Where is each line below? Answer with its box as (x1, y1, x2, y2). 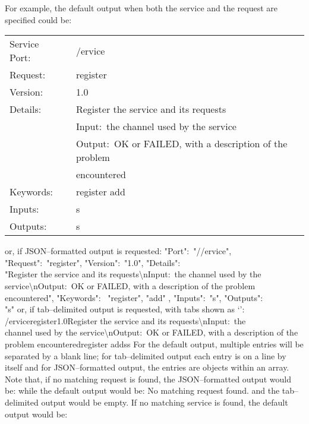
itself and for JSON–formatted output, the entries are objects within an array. (5, 361, 289, 374)
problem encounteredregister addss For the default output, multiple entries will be (5, 337, 304, 350)
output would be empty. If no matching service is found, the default (41, 395, 288, 408)
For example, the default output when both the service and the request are (5, 2, 278, 14)
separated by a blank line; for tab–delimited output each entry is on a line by (5, 349, 286, 362)
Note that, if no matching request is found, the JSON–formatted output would (5, 372, 291, 385)
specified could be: (5, 13, 72, 26)
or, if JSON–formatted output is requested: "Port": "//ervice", (5, 245, 232, 257)
